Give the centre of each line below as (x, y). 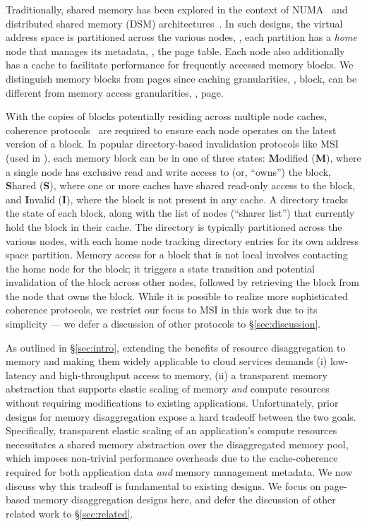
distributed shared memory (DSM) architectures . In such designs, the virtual (174, 23)
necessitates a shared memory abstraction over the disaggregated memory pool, (177, 444)
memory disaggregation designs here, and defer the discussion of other (184, 500)
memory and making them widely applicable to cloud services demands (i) (167, 361)
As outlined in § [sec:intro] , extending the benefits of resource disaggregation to (176, 347)
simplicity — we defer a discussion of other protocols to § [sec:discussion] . (163, 324)
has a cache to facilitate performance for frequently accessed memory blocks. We (180, 65)
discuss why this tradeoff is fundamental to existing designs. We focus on (163, 485)
